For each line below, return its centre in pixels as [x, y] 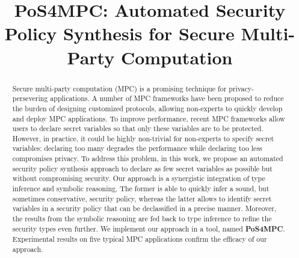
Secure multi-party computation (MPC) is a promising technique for [119, 88]
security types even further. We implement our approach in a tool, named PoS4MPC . [149, 229]
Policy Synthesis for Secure [119, 33]
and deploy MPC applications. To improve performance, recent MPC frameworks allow [149, 118]
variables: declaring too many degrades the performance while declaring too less [137, 148]
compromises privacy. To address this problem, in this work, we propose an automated [148, 158]
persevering [30, 98]
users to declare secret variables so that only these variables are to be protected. [138, 128]
